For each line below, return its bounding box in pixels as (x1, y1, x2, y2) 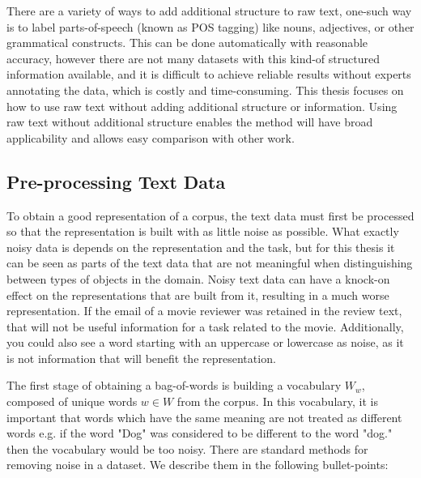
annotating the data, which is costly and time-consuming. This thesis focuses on (6, 81, 404, 98)
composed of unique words (6, 393, 138, 410)
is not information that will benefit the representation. (6, 349, 276, 366)
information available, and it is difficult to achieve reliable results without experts (6, 66, 411, 83)
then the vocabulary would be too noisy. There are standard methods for (6, 440, 368, 457)
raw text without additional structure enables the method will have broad (6, 113, 373, 130)
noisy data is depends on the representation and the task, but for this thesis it (6, 238, 395, 255)
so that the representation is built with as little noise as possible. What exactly (6, 223, 399, 240)
